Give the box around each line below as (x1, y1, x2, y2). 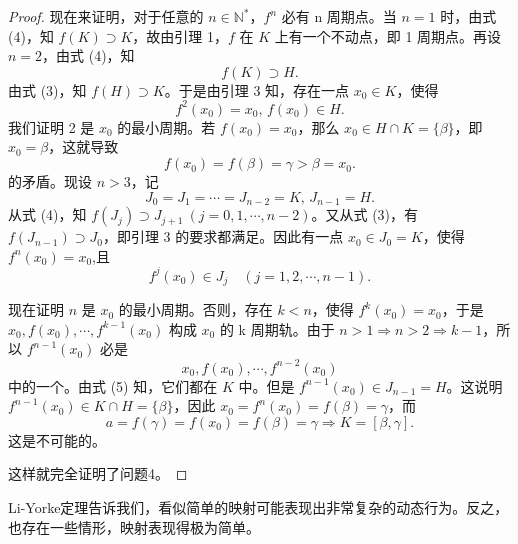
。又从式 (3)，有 (311, 204, 419, 225)
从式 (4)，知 (8, 204, 87, 225)
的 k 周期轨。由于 (219, 318, 335, 339)
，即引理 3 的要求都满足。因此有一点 (102, 226, 344, 247)
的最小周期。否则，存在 (118, 299, 273, 320)
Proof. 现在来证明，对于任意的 (8, 6, 204, 26)
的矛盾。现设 (8, 171, 92, 192)
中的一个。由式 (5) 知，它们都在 (8, 375, 218, 396)
